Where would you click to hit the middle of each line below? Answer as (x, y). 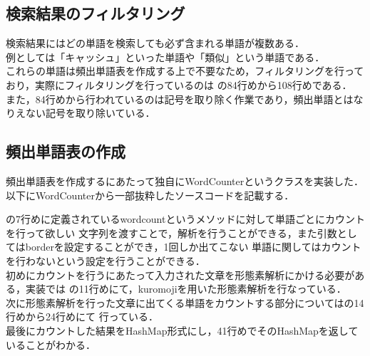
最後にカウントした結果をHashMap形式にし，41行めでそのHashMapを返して (182, 330)
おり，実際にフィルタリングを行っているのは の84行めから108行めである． (179, 84)
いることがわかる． (51, 344)
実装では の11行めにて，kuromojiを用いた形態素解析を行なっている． (186, 289)
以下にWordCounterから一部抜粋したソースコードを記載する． (150, 195)
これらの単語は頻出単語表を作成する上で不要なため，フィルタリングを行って (185, 71)
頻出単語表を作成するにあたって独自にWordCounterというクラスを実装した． (185, 180)
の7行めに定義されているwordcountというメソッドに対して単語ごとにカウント (185, 219)
